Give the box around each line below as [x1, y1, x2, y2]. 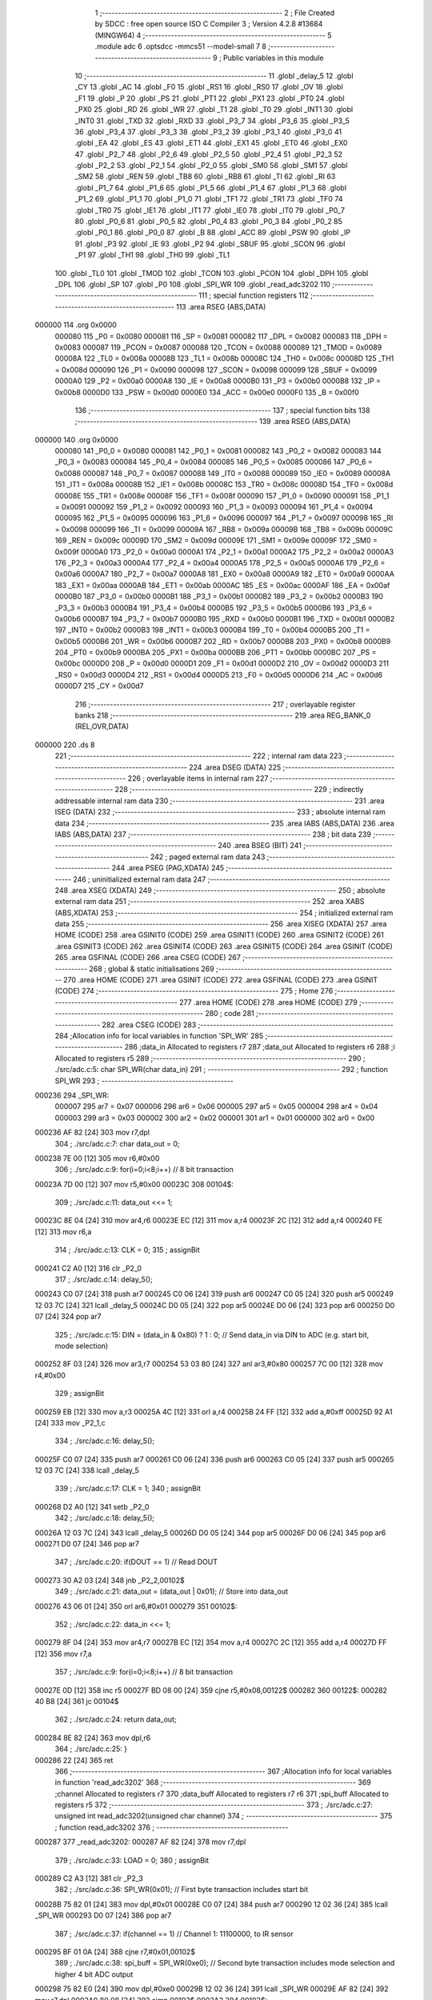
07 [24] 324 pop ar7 [34, 1312, 102, 1322]
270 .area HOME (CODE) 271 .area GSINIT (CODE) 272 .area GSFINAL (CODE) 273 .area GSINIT [62, 975, 378, 985]
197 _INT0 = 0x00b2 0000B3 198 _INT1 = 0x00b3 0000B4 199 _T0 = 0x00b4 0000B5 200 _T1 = [54, 625, 370, 635]
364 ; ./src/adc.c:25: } [54, 1744, 128, 1754]
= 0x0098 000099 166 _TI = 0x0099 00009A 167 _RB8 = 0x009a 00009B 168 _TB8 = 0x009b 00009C [54, 524, 394, 534]
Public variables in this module [222, 53, 324, 62]
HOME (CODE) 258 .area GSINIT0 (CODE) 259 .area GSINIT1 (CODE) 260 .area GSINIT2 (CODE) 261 [54, 930, 384, 940]
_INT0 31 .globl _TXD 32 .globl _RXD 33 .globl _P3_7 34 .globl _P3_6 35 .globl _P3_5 [74, 116, 350, 126]
